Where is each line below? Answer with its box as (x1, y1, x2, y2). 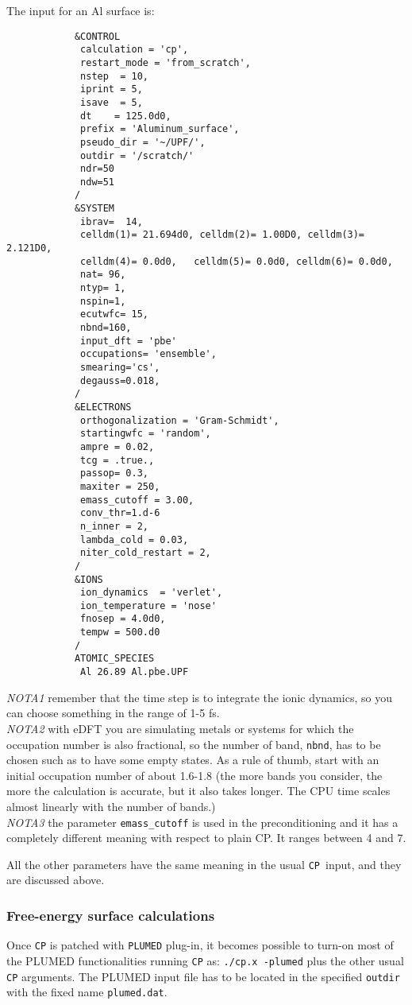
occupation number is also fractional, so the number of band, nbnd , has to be (6, 735, 381, 752)
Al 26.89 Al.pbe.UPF (80, 666, 189, 678)
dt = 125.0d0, (80, 110, 171, 122)
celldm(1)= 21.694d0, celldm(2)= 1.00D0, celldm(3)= (80, 229, 365, 241)
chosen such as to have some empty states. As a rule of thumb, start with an (6, 751, 379, 768)
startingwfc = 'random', (80, 428, 211, 440)
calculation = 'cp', (80, 44, 189, 56)
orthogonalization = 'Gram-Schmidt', (80, 414, 279, 426)
